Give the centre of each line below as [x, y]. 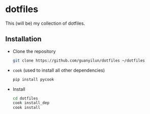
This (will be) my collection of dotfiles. [45, 23]
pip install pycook [33, 79]
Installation [23, 39]
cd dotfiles [25, 98]
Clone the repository [34, 51]
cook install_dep [31, 103]
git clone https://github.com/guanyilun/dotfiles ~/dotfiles [79, 61]
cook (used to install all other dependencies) [59, 70]
